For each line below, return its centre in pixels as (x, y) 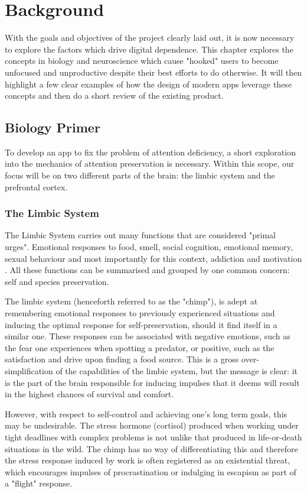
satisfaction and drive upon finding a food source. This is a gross (122, 359)
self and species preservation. (57, 281)
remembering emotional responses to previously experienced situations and (140, 313)
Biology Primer (53, 127)
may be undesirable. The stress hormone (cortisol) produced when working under (152, 425)
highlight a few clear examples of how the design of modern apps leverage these (148, 84)
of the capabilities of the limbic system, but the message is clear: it (177, 371)
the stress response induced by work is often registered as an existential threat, (148, 460)
